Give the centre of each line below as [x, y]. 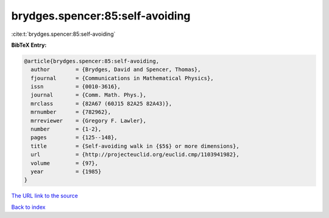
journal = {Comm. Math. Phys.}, [88, 95]
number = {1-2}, [66, 129]
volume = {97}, [65, 163]
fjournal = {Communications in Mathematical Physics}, [122, 78]
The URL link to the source [45, 196]
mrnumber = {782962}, [71, 112]
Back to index [28, 207]
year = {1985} [66, 172]
